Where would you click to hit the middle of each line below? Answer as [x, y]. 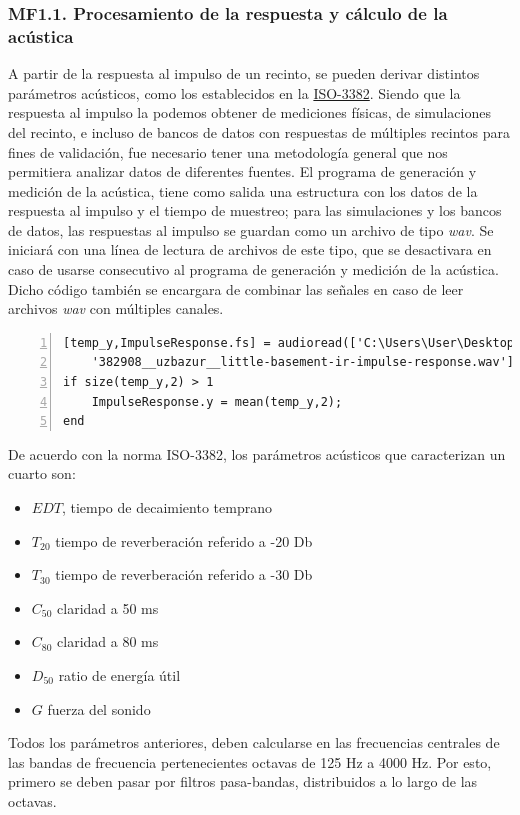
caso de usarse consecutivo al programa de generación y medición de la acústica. [253, 269]
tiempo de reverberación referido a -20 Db [184, 540]
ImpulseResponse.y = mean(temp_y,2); [217, 401]
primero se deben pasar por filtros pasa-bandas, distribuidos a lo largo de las [243, 781]
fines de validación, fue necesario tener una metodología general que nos [228, 151]
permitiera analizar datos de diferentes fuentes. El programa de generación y [242, 171]
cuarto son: [42, 473]
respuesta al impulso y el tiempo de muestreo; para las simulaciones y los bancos [255, 210]
